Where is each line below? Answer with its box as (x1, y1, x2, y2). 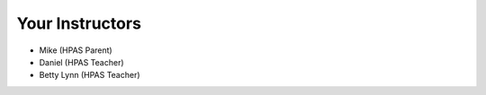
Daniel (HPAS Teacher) (39, 56, 125, 67)
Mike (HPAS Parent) (39, 45, 112, 56)
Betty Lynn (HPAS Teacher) (39, 70, 140, 81)
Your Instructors (16, 13, 141, 33)
